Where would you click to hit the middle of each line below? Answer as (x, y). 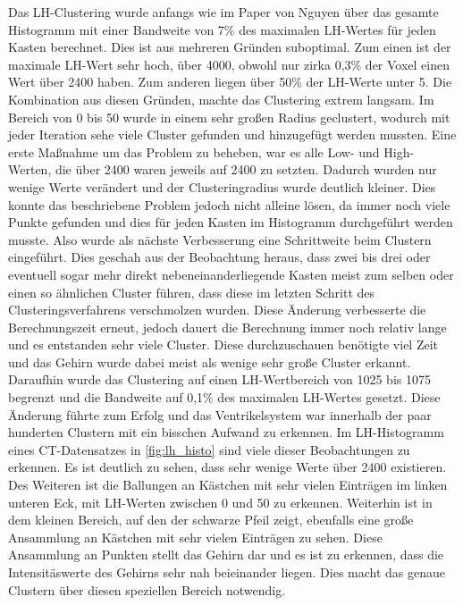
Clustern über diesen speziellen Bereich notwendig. (147, 589)
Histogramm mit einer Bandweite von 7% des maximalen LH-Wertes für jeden (222, 29)
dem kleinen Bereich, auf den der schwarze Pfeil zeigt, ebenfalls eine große (211, 520)
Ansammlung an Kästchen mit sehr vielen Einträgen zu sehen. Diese (195, 537)
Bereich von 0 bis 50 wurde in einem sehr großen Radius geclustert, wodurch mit (229, 117)
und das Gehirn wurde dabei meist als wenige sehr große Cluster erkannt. (210, 361)
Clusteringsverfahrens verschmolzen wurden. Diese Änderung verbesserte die (217, 310)
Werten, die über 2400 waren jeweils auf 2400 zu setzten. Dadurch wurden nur (223, 169)
